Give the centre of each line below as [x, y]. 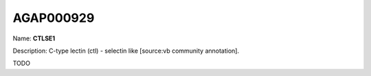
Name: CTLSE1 [34, 38]
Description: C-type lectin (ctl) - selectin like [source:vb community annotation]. [126, 51]
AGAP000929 [54, 18]
